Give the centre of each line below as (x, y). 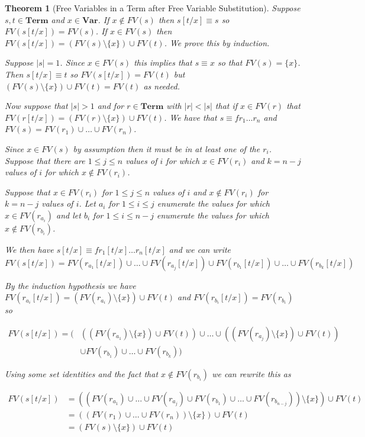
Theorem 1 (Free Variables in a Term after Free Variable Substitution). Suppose (153, 8)
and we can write (200, 249)
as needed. (161, 86)
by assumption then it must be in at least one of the (167, 148)
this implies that (163, 62)
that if (226, 106)
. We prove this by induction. (217, 42)
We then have (29, 249)
